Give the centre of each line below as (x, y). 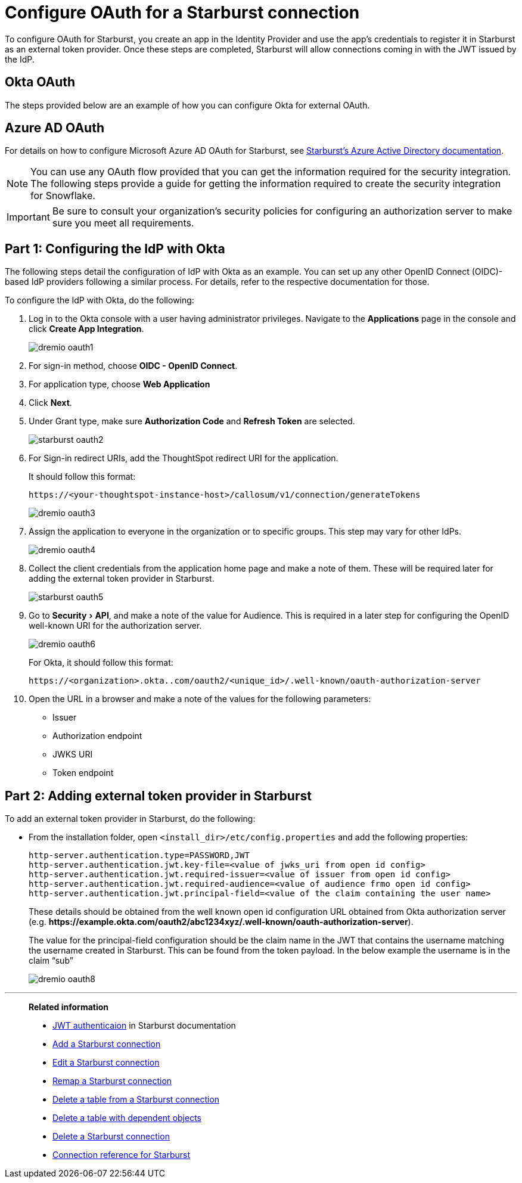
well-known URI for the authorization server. (115, 626)
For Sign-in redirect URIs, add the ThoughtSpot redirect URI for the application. (184, 458)
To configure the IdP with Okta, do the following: (100, 300)
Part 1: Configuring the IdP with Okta (115, 249)
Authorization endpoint (97, 736)
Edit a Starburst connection (106, 1063)
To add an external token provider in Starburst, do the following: (130, 819)
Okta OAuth (40, 82)
